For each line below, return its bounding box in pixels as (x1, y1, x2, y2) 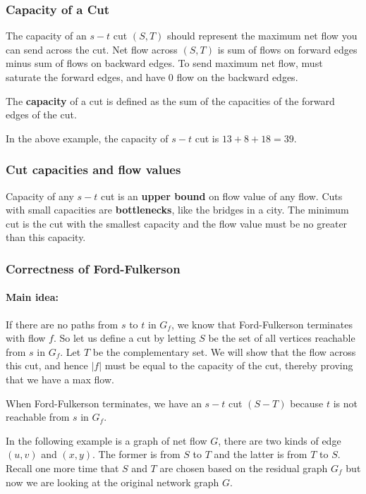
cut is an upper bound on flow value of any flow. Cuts (100, 188, 343, 203)
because (290, 395, 324, 410)
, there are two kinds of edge (218, 433, 341, 447)
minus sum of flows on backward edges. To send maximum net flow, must (6, 56, 323, 70)
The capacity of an (6, 28, 87, 43)
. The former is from (92, 447, 181, 462)
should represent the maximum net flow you (167, 28, 358, 43)
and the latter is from (214, 447, 307, 462)
